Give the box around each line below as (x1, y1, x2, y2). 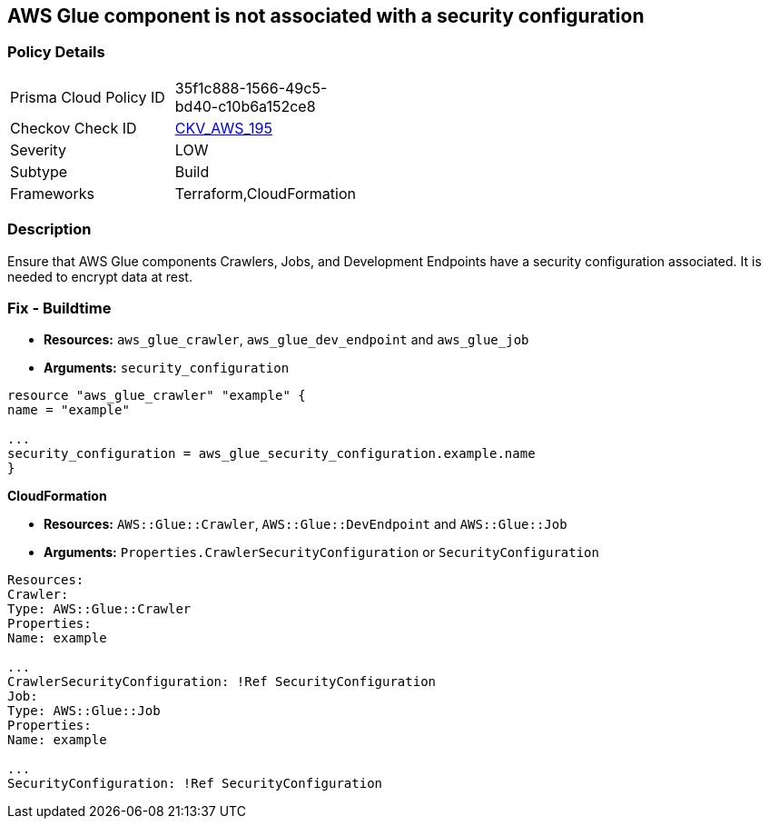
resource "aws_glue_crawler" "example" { (7, 388, 306, 403)
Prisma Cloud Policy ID (10, 87, 165, 106)
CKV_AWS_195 (174, 118, 272, 137)
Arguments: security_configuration (44, 360, 290, 376)
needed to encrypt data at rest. (7, 268, 192, 284)
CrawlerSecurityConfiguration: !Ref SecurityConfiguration (7, 674, 437, 690)
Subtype (10, 162, 68, 181)
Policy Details (7, 43, 105, 62)
